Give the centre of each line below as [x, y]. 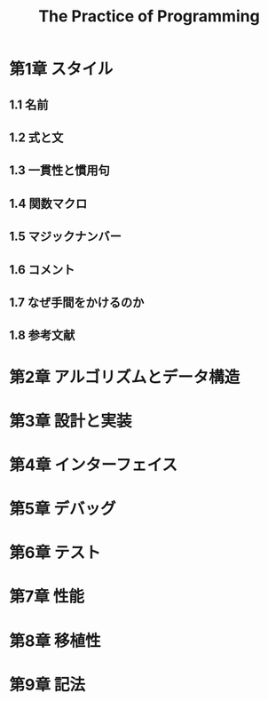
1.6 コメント [42, 270]
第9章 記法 [47, 685]
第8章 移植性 [55, 641]
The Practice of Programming [149, 16]
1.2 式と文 [36, 137]
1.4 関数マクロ [48, 203]
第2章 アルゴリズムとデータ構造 [125, 377]
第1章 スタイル [61, 69]
